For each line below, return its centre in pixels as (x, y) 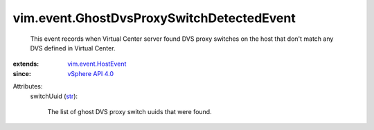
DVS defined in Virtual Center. (73, 48)
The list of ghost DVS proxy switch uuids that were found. (130, 111)
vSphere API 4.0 (91, 73)
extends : (26, 64)
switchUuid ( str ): (54, 96)
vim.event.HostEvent (97, 64)
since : (22, 73)
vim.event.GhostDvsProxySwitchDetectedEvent (154, 18)
